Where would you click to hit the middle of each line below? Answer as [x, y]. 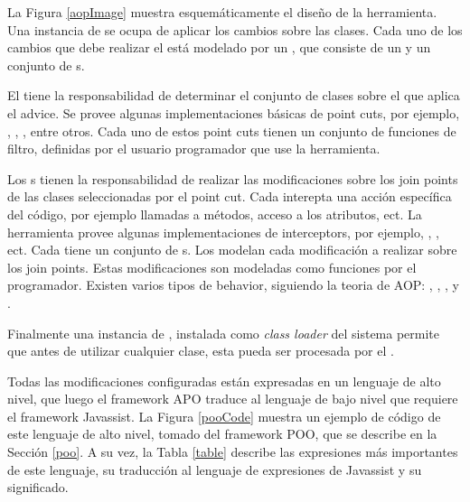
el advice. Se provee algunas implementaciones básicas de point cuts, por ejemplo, [234, 112]
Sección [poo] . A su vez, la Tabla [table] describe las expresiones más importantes [233, 452]
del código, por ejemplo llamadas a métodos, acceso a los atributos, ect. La [215, 214]
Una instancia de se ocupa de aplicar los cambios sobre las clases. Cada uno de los [235, 29]
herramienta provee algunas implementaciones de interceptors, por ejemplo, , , [224, 232]
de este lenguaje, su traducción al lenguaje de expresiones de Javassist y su [215, 469]
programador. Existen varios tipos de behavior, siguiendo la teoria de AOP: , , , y [233, 285]
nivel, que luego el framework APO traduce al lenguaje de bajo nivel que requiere [233, 399]
